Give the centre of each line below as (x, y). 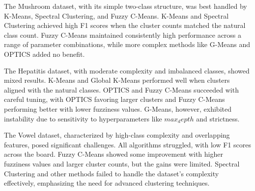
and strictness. (218, 118)
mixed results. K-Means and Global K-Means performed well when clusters (117, 80)
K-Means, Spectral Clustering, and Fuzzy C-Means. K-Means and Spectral (116, 15)
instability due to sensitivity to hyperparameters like (83, 118)
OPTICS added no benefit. (44, 54)
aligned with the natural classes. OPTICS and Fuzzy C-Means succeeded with (121, 89)
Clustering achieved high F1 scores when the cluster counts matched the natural (125, 25)
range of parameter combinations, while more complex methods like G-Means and (127, 44)
